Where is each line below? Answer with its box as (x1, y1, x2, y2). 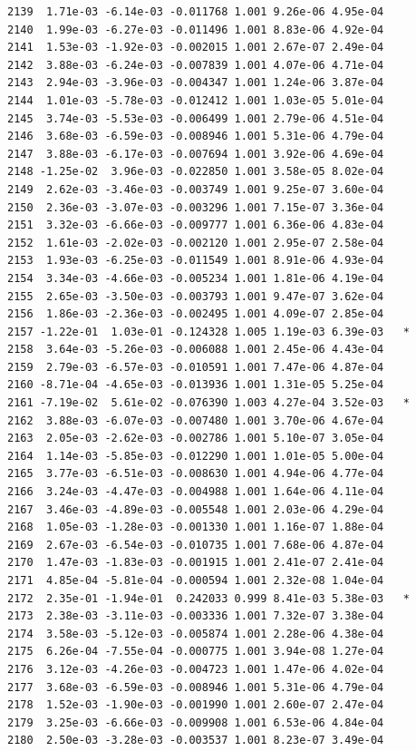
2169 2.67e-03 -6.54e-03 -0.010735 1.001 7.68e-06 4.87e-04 (7, 538, 384, 551)
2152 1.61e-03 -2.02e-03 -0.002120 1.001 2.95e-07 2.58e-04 (7, 236, 384, 249)
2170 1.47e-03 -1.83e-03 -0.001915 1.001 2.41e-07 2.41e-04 (7, 556, 384, 570)
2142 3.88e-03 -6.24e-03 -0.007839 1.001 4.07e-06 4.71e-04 (7, 58, 384, 72)
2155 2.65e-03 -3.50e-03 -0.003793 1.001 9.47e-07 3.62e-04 (7, 289, 384, 303)
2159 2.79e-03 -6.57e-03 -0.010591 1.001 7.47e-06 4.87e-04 (7, 360, 384, 374)
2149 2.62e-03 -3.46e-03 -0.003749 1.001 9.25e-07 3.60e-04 (7, 182, 384, 196)
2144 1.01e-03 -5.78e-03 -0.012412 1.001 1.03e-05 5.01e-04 (7, 93, 384, 107)
